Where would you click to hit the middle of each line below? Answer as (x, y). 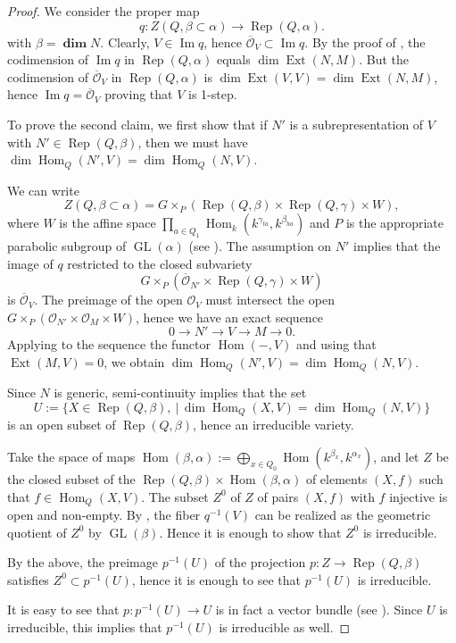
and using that (336, 344)
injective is (419, 496)
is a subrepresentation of (357, 124)
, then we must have (193, 142)
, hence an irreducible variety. (274, 425)
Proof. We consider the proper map (104, 11)
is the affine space (108, 223)
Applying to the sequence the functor (109, 344)
